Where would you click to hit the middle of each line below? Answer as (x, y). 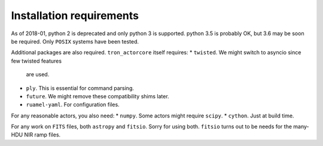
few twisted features (36, 61)
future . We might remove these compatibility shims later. (98, 96)
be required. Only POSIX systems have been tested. (75, 41)
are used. (38, 74)
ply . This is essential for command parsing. (80, 88)
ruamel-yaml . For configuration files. (73, 105)
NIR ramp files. (42, 135)
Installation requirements (75, 15)
